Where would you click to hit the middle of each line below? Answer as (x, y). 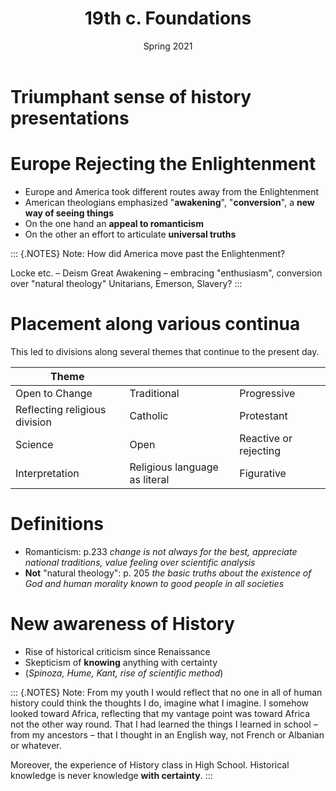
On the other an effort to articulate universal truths (130, 234)
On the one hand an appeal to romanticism (114, 223)
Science (34, 444)
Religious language (174, 467)
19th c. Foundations (168, 18)
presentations (70, 118)
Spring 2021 (168, 46)
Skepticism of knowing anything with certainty (121, 662)
